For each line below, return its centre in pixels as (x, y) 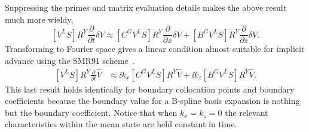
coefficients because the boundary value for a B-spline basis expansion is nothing (152, 101)
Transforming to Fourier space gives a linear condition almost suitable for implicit (155, 49)
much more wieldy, (39, 19)
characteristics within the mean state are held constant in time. (121, 124)
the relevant (247, 112)
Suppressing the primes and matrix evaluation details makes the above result (146, 7)
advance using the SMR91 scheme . (70, 60)
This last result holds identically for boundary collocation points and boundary (150, 89)
